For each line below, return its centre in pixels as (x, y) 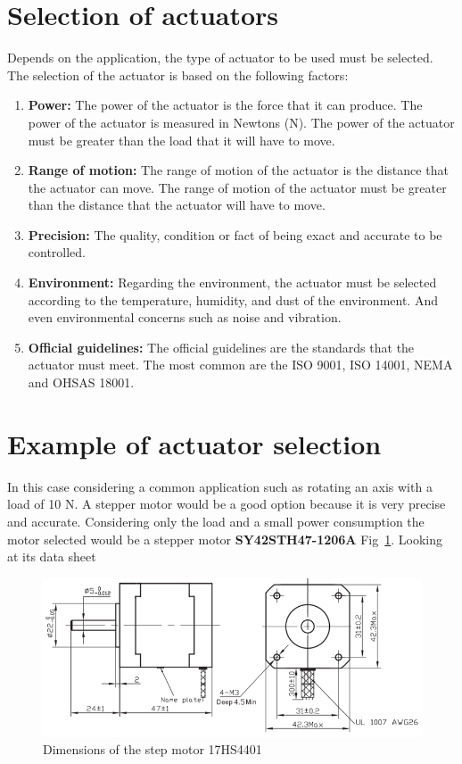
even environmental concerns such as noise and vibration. (185, 317)
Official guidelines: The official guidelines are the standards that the (221, 347)
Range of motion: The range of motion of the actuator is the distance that (238, 170)
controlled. (57, 252)
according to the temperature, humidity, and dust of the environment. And (233, 299)
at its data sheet (52, 556)
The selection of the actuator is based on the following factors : (178, 75)
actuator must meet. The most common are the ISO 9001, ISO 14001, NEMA (240, 365)
